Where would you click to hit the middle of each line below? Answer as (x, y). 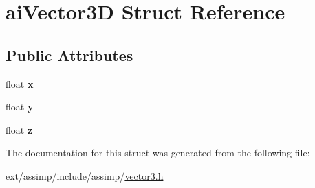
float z (19, 129)
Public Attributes (69, 55)
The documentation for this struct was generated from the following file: (158, 153)
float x (20, 83)
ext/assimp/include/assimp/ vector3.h (85, 175)
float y (20, 107)
